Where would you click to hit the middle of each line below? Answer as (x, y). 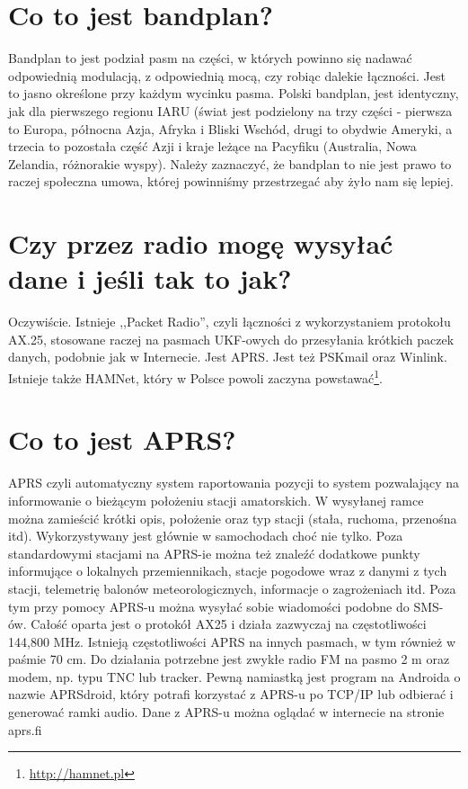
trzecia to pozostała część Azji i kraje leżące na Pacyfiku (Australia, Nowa (212, 146)
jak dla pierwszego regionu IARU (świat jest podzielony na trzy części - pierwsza (230, 110)
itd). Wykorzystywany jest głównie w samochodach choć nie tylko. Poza (206, 536)
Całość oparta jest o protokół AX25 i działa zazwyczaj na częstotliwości (229, 624)
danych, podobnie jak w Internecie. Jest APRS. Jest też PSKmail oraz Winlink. (228, 357)
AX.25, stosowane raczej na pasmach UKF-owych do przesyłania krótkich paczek (231, 339)
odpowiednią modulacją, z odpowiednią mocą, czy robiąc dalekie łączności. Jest (227, 75)
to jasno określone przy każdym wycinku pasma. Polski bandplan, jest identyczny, (234, 93)
